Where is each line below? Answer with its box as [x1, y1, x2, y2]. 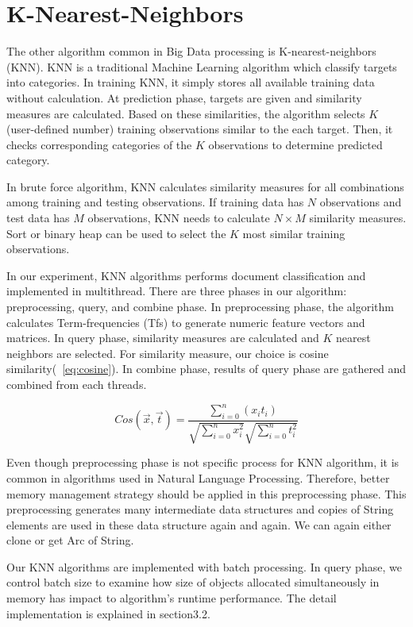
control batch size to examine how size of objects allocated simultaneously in [6, 574, 380, 590]
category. [6, 152, 50, 168]
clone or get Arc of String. [6, 532, 134, 548]
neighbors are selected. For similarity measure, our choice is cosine [6, 344, 329, 361]
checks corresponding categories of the [6, 136, 192, 152]
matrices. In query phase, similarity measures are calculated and [6, 329, 319, 346]
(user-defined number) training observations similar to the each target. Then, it [6, 121, 393, 137]
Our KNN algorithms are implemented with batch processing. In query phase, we [6, 558, 402, 575]
